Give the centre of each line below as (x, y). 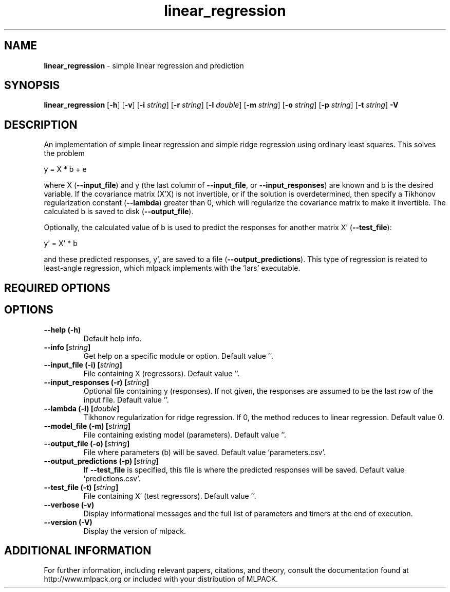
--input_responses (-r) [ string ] (97, 382)
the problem (64, 153)
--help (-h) (62, 329)
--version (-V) (68, 522)
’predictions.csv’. (112, 478)
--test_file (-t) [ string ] (81, 487)
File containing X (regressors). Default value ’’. (162, 373)
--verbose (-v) (69, 504)
